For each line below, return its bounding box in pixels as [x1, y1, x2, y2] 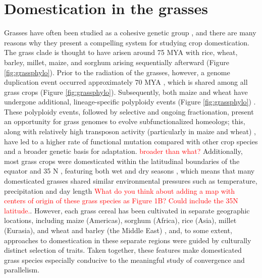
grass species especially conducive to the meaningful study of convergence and [4, 254, 245, 265]
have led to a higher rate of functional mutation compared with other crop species [4, 136, 258, 146]
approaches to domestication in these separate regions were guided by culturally [4, 235, 251, 245]
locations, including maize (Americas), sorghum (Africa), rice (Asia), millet [4, 215, 237, 226]
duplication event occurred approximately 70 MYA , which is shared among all [4, 77, 248, 87]
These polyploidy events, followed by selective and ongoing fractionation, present [4, 106, 254, 117]
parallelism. [4, 264, 40, 275]
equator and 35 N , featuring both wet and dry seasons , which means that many [4, 165, 255, 176]
